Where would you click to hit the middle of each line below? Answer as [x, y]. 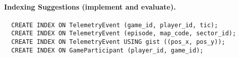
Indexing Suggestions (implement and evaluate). [90, 6]
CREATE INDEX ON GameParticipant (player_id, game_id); [107, 50]
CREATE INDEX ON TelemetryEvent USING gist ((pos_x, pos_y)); [118, 42]
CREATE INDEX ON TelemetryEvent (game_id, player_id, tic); [115, 25]
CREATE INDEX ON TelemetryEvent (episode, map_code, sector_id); [124, 34]
